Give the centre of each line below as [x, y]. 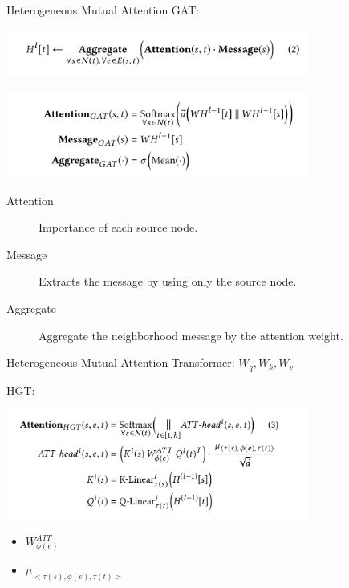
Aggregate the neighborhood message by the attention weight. [191, 335]
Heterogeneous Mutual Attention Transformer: [121, 362]
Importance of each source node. [118, 227]
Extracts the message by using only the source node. [168, 281]
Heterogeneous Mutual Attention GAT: [103, 10]
